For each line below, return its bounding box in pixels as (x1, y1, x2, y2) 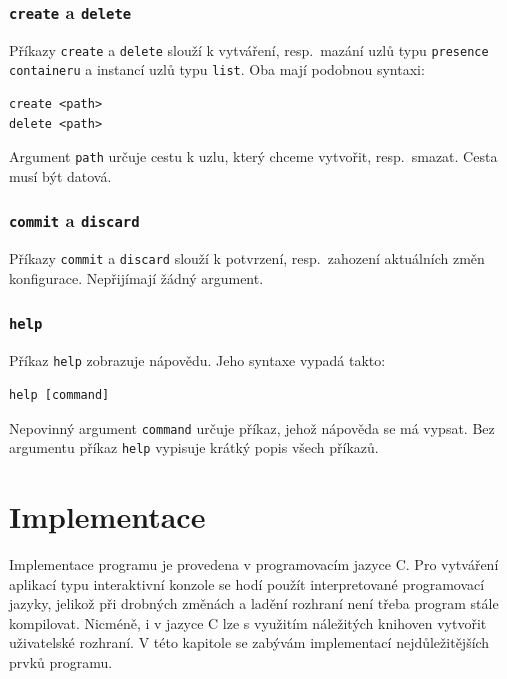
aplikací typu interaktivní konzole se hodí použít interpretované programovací (9, 573, 485, 594)
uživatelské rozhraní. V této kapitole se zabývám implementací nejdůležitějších (9, 632, 490, 653)
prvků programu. (9, 652, 113, 672)
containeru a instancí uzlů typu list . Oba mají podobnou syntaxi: (9, 59, 425, 80)
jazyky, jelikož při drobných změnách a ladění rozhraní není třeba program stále (9, 593, 499, 614)
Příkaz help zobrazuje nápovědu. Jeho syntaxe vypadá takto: (9, 350, 386, 371)
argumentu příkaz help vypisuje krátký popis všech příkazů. (9, 437, 379, 458)
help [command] (9, 388, 110, 402)
